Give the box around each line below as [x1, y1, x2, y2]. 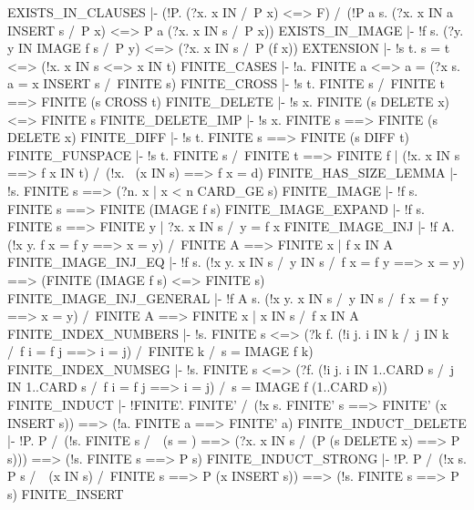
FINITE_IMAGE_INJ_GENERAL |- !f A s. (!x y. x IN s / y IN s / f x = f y [7, 288, 449, 307]
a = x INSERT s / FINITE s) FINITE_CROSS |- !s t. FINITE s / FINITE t [7, 74, 445, 93]
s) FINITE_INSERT [7, 484, 124, 504]
